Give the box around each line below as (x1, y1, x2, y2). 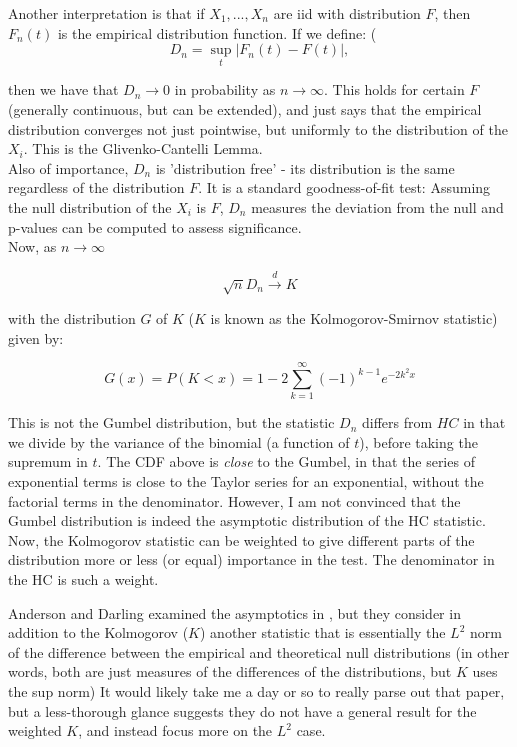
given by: (8, 327, 64, 348)
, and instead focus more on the (78, 720, 273, 741)
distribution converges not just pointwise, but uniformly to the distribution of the (8, 118, 508, 139)
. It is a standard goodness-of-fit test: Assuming (198, 177, 491, 198)
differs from (362, 412, 433, 433)
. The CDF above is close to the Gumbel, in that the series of (97, 451, 475, 472)
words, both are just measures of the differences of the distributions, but (8, 661, 452, 682)
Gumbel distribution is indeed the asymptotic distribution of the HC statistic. (8, 510, 486, 531)
